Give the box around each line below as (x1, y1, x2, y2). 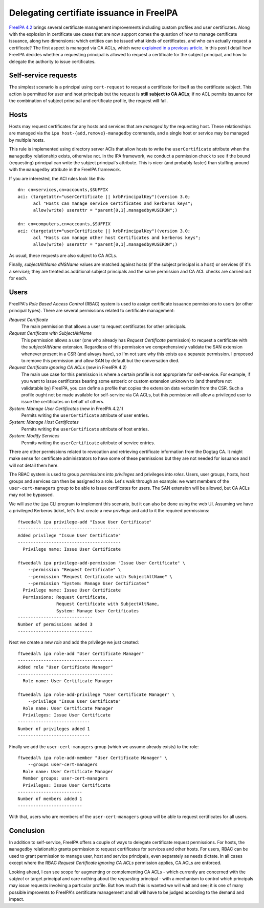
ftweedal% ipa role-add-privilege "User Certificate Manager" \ (18, 692, 176, 697)
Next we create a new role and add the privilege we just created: (9, 639, 139, 645)
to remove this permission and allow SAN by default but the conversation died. (21, 357, 179, 364)
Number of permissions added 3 (18, 622, 93, 627)
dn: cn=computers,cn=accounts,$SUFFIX (18, 221, 111, 227)
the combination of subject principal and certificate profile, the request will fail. (9, 98, 168, 104)
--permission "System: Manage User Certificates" (27, 581, 149, 586)
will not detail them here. (9, 462, 59, 468)
